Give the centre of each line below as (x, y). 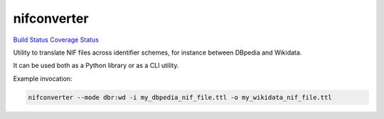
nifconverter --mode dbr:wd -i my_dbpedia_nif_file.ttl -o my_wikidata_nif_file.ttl (180, 97)
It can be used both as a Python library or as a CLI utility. (96, 66)
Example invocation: (43, 79)
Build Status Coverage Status (56, 40)
